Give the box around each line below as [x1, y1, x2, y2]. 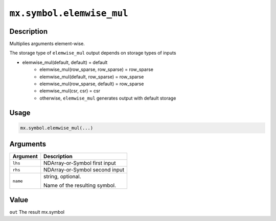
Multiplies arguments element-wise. [9, 41, 85, 47]
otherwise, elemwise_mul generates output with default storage [39, 95, 176, 101]
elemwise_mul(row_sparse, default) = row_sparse [39, 81, 144, 87]
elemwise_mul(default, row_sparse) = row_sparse [39, 73, 144, 80]
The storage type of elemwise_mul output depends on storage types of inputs [9, 50, 176, 56]
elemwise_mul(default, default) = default [22, 59, 108, 65]
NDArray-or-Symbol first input [43, 160, 116, 167]
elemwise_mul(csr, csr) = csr [39, 88, 101, 94]
